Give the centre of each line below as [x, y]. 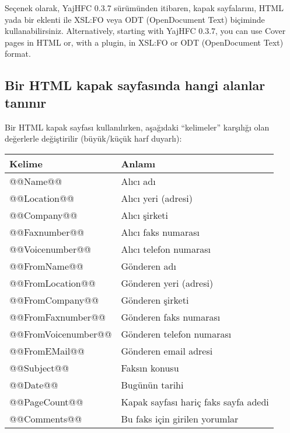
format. [18, 54]
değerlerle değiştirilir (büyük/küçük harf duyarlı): [93, 138]
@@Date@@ [34, 384]
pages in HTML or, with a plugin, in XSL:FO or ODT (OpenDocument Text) [144, 42]
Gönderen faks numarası [171, 317]
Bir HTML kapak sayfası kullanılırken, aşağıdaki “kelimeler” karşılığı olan [137, 127]
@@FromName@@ [46, 266]
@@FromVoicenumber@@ [61, 334]
